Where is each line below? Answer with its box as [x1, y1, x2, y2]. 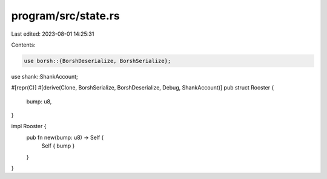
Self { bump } [41, 142, 75, 149]
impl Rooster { [11, 123, 47, 130]
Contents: [11, 41, 36, 48]
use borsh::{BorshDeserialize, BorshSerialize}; [24, 57, 171, 64]
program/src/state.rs [11, 9, 121, 22]
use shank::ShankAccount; [11, 73, 78, 80]
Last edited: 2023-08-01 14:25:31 [11, 30, 94, 37]
